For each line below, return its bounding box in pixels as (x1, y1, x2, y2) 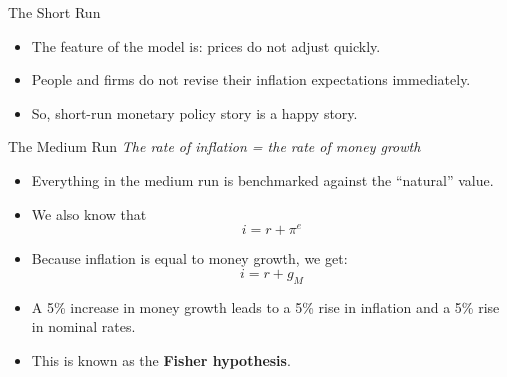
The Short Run (8, 2, 101, 22)
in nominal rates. (31, 316, 136, 337)
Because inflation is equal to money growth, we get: (31, 248, 348, 269)
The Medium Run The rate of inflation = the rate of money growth (8, 136, 421, 157)
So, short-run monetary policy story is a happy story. (31, 102, 358, 123)
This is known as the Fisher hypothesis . (31, 349, 291, 370)
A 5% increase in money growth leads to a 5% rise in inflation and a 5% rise (31, 296, 500, 317)
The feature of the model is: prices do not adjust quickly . (31, 35, 381, 56)
